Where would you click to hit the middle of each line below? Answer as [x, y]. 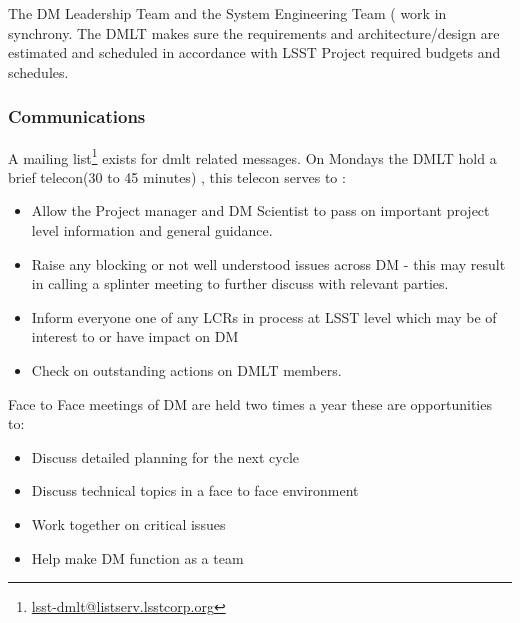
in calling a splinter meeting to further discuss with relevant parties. [240, 283]
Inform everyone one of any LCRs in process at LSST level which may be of [264, 316]
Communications [77, 116]
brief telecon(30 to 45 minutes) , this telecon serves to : [177, 176]
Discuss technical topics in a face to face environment [195, 490]
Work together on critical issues [128, 523]
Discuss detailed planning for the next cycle [165, 456]
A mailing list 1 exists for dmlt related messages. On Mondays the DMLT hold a [252, 156]
